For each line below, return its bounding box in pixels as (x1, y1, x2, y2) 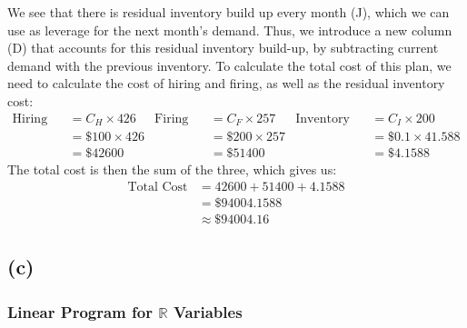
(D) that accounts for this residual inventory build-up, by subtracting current (7, 38, 439, 57)
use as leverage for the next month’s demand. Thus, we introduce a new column (7, 20, 452, 39)
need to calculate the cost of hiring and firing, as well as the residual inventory (7, 74, 445, 93)
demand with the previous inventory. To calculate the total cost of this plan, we (7, 55, 452, 75)
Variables (173, 300, 243, 323)
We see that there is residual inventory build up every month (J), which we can (7, 3, 450, 21)
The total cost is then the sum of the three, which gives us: (7, 160, 337, 179)
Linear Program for (7, 300, 153, 323)
